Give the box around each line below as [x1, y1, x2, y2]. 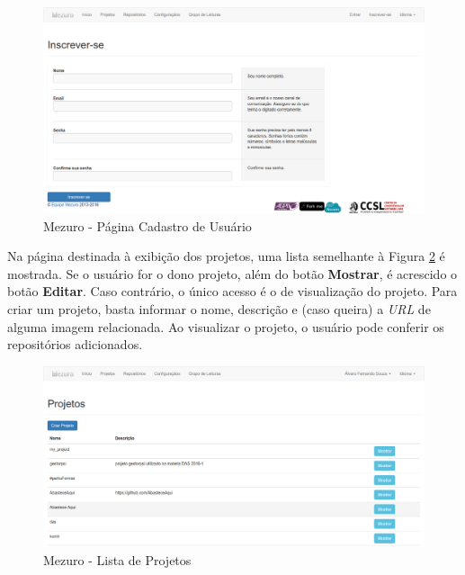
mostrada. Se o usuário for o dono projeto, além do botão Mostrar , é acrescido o [7, 264, 458, 283]
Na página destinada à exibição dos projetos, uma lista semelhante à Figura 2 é [7, 247, 445, 265]
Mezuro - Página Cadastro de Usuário [43, 216, 252, 235]
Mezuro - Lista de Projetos [43, 550, 192, 569]
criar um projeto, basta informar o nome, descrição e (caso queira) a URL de [7, 299, 431, 318]
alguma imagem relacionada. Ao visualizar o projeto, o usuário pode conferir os [7, 317, 444, 336]
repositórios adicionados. [7, 335, 143, 354]
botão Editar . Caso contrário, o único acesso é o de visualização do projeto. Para [7, 282, 458, 301]
